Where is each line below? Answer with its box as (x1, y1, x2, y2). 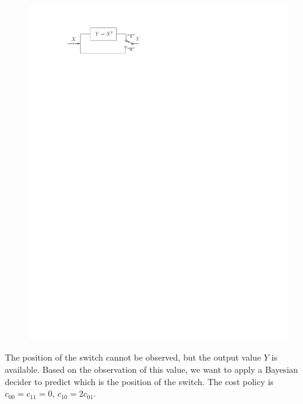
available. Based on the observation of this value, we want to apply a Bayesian (5, 363, 298, 376)
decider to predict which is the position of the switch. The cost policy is (5, 375, 274, 387)
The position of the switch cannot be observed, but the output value (5, 351, 261, 364)
